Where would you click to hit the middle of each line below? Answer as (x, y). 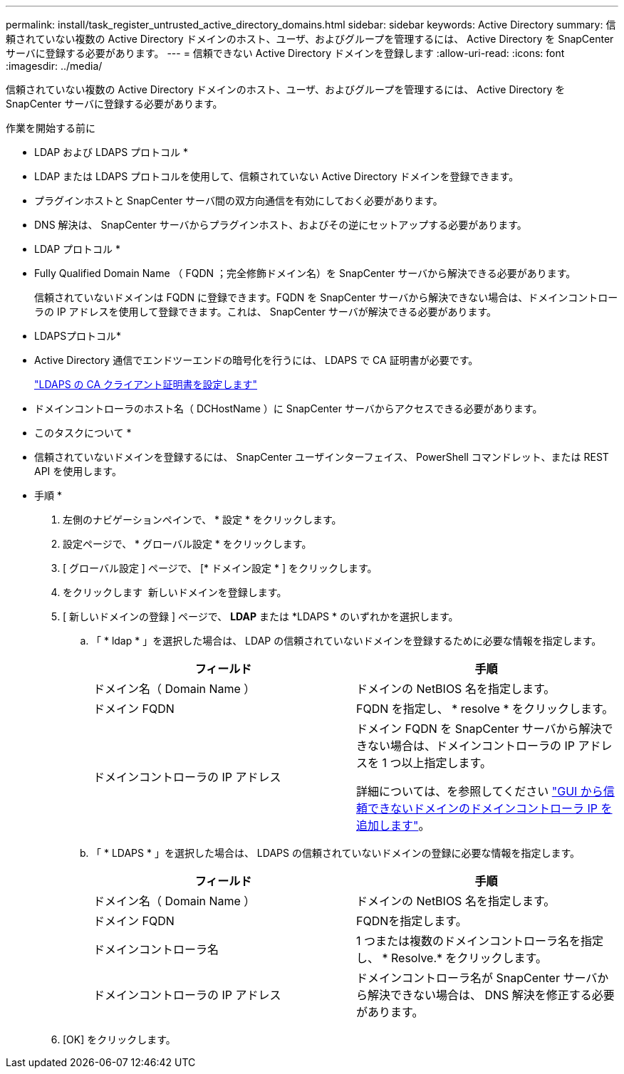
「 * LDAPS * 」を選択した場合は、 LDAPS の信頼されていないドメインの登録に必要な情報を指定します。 (336, 853)
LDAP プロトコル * (78, 249)
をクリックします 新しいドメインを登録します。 (175, 592)
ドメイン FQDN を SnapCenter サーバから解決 (479, 729)
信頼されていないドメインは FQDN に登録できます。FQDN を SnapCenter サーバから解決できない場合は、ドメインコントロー (326, 297)
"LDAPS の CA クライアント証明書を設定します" (146, 384)
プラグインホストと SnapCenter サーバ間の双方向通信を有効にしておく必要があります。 (239, 200)
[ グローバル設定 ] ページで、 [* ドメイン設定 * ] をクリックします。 (220, 568)
